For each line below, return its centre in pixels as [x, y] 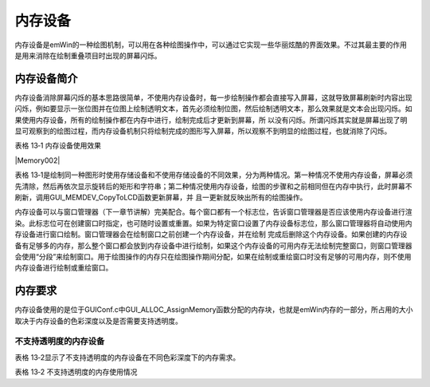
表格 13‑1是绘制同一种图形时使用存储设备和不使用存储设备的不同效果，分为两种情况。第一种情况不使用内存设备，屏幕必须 [214, 175]
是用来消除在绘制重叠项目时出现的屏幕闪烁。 [88, 55]
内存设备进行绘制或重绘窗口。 [64, 268]
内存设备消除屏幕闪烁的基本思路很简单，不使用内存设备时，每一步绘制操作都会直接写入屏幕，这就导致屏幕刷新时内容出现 [213, 97]
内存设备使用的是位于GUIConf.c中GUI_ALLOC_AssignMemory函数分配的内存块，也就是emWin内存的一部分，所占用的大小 [214, 310]
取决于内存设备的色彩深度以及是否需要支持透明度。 [98, 321]
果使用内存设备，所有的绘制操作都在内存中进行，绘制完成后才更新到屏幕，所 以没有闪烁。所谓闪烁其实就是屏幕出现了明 [211, 120]
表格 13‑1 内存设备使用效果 [58, 146]
